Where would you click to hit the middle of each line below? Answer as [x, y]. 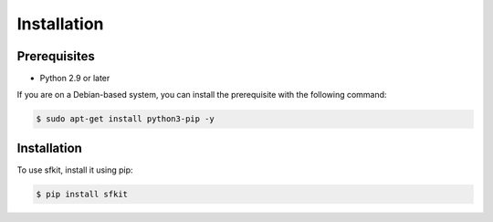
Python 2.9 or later [75, 79]
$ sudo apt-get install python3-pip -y [125, 119]
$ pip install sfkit [82, 194]
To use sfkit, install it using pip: [75, 170]
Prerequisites [56, 56]
